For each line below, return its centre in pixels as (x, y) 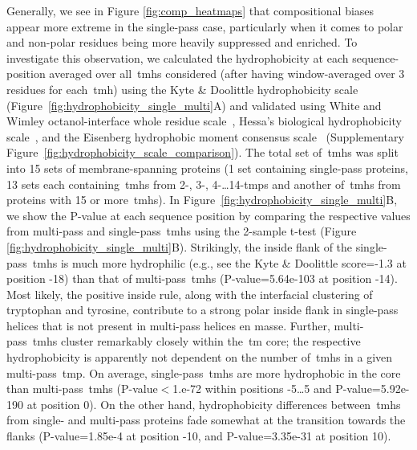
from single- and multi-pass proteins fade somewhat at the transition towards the (206, 420)
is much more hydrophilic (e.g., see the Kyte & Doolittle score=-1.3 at (233, 262)
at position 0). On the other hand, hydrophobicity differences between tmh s (214, 404)
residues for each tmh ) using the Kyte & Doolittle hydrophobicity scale (182, 89)
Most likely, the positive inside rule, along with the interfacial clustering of (190, 294)
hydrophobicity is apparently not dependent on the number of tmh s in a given (200, 357)
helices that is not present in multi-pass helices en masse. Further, (168, 325)
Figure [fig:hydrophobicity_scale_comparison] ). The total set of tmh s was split (202, 152)
